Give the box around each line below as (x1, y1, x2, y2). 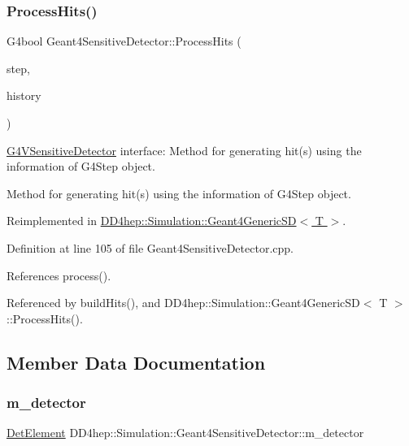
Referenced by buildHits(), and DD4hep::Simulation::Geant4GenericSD (7, 294, 360, 311)
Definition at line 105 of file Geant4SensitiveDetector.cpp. (7, 239, 294, 256)
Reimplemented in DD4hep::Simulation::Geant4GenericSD (7, 212, 297, 229)
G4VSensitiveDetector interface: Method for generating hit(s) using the (7, 141, 362, 158)
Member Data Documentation (7, 349, 266, 375)
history (7, 87, 41, 104)
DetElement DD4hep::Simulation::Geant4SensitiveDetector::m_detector (7, 424, 364, 441)
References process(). (7, 266, 111, 284)
